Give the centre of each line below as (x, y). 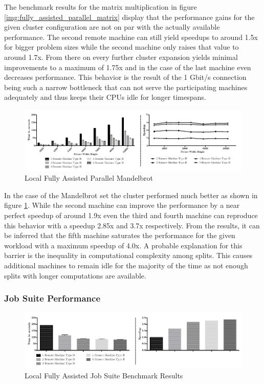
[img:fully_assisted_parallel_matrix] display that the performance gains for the (129, 17)
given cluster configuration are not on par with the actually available (112, 27)
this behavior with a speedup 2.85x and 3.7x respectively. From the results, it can (132, 225)
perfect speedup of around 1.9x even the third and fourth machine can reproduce (131, 215)
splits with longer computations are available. (75, 275)
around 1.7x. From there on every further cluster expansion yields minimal (121, 57)
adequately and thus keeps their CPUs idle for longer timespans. (105, 97)
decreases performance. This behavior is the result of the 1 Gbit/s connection (125, 77)
